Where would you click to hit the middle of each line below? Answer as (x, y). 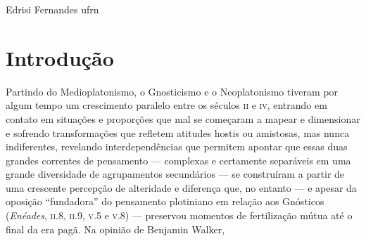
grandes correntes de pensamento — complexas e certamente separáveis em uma (178, 160)
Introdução (60, 57)
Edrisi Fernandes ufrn (52, 9)
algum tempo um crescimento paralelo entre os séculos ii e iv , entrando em (166, 105)
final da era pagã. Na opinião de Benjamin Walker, (115, 229)
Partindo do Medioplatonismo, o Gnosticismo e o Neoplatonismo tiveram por (172, 91)
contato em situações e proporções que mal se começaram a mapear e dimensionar (183, 118)
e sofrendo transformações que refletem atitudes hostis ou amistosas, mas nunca (178, 132)
